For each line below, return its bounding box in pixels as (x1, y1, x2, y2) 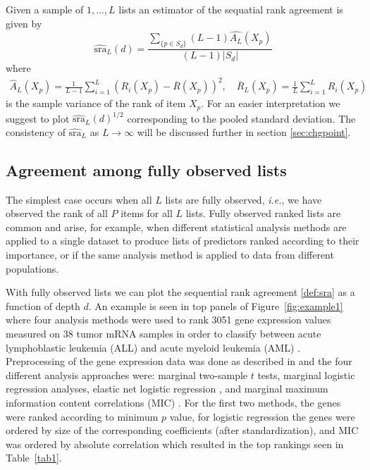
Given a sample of (6, 2, 84, 16)
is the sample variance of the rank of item (6, 96, 186, 111)
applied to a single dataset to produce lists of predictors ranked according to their (6, 233, 359, 248)
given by (6, 16, 42, 30)
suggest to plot (6, 111, 70, 125)
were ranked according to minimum (6, 409, 159, 423)
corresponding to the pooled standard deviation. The (127, 111, 356, 125)
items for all (121, 206, 173, 221)
